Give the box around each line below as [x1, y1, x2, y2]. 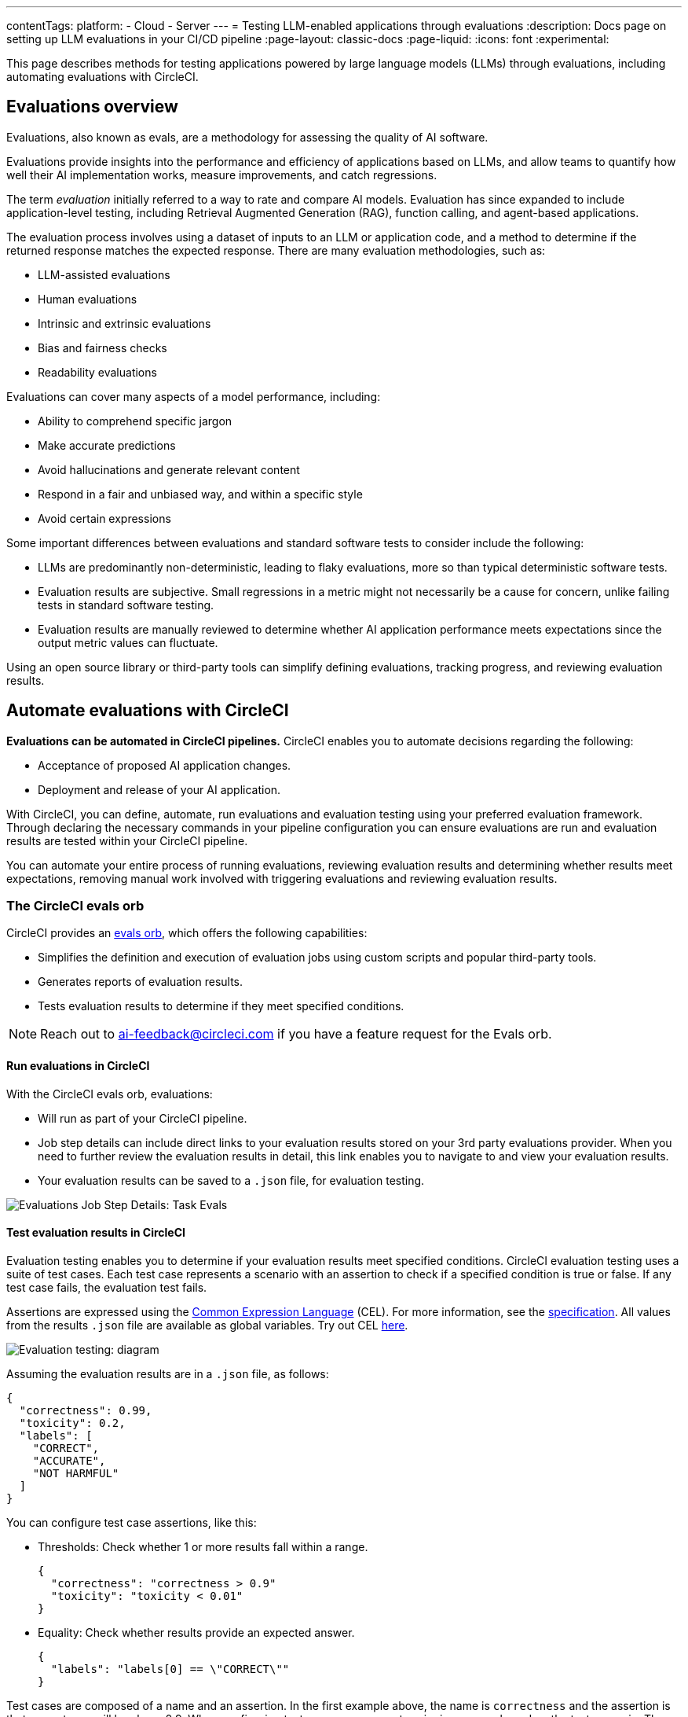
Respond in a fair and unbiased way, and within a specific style [38, 487, 363, 501]
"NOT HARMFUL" [32, 1466, 119, 1480]
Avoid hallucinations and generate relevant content [38, 462, 300, 476]
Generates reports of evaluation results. [38, 975, 243, 989]
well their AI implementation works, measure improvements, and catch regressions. [6, 167, 437, 182]
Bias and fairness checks [38, 340, 167, 355]
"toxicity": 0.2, [19, 1416, 126, 1429]
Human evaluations [38, 292, 137, 306]
